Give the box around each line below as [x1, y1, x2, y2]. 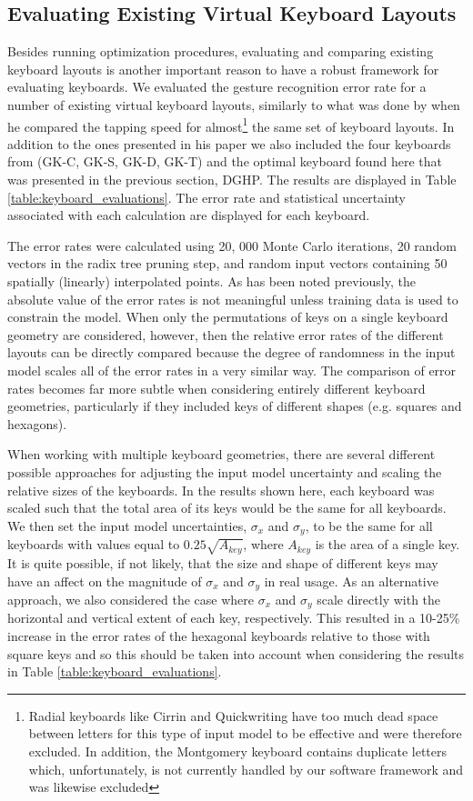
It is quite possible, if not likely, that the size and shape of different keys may [7, 553, 438, 572]
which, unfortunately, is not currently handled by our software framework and [28, 759, 464, 778]
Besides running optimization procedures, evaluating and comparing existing [7, 42, 434, 61]
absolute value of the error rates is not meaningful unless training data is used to [7, 289, 458, 308]
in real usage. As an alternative [264, 571, 438, 590]
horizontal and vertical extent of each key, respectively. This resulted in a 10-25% [7, 608, 460, 627]
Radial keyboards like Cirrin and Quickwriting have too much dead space [28, 706, 438, 725]
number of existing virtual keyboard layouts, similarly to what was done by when [7, 95, 460, 114]
